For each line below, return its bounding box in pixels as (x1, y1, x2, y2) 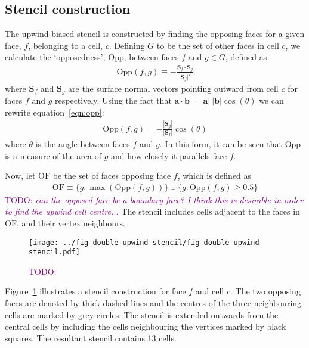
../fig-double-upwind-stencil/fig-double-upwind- (63, 238, 264, 247)
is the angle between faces (35, 137, 130, 150)
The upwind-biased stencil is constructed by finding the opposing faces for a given (5, 27, 305, 40)
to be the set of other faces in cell (156, 39, 279, 51)
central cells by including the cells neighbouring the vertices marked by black (5, 320, 286, 333)
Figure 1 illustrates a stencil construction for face (5, 285, 186, 297)
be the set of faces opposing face (52, 169, 171, 182)
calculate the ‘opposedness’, (5, 51, 106, 63)
